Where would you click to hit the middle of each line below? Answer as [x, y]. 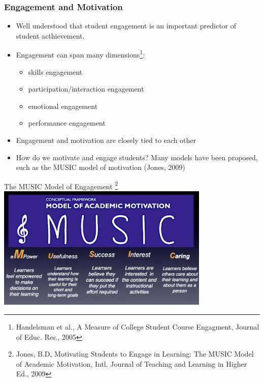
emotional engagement [63, 106]
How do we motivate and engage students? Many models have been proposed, [137, 157]
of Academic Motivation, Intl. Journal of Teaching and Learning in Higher [131, 363]
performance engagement [67, 123]
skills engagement [55, 71]
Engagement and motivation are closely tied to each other [106, 140]
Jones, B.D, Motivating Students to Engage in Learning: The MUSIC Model [135, 354]
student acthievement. [50, 35]
